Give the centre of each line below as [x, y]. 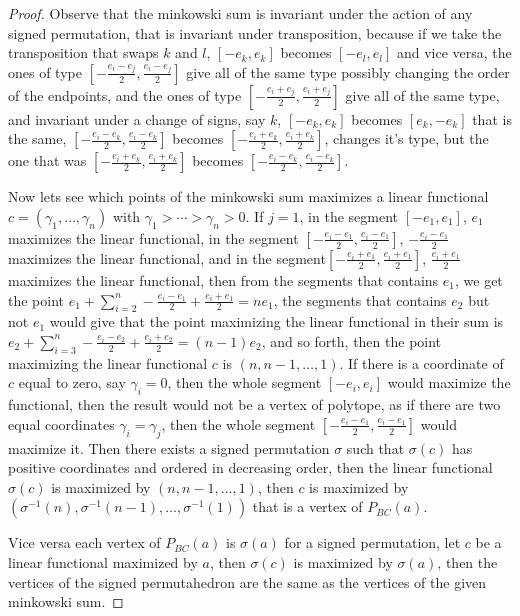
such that [375, 447]
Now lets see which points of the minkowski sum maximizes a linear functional [248, 196]
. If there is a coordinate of [421, 362]
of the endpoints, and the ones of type [125, 94]
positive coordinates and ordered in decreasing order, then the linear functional [250, 467]
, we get [478, 279]
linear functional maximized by [103, 561]
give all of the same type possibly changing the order [348, 71]
